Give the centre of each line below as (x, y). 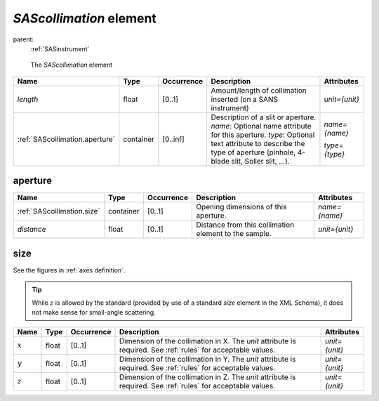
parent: (24, 39)
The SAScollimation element (72, 65)
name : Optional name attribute (261, 126)
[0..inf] (174, 139)
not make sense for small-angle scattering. (94, 312)
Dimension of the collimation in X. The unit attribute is (208, 341)
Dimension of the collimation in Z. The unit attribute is (208, 377)
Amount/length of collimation (259, 90)
